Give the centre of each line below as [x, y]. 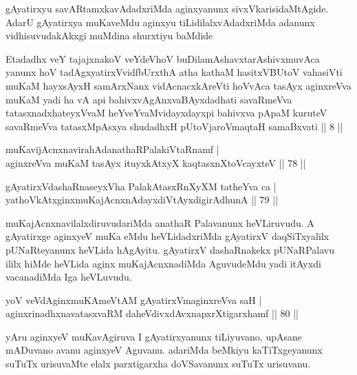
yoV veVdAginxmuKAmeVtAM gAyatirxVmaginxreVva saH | [134, 300]
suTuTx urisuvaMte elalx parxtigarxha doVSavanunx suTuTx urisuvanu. [158, 364]
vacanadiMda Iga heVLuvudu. [69, 277]
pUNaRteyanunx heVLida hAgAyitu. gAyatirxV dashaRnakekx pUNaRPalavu [170, 249]
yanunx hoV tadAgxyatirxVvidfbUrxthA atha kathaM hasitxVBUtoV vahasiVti [174, 72]
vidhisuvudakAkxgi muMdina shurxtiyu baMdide [109, 36]
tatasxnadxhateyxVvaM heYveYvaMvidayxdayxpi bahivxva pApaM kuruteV [166, 113]
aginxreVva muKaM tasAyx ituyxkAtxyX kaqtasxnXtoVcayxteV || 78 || [156, 162]
